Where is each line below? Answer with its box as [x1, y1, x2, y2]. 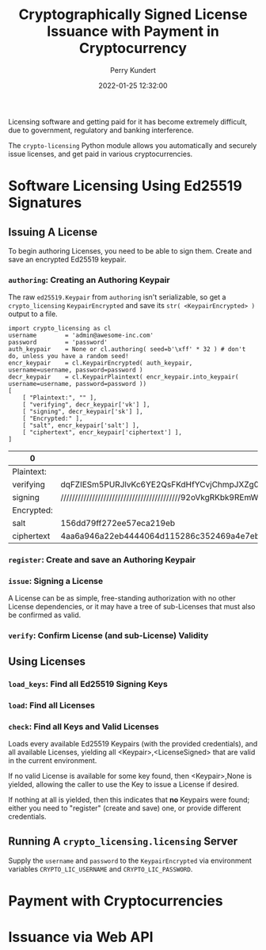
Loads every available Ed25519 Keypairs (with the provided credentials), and [8, 738, 258, 748]
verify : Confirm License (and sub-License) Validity [8, 630, 209, 641]
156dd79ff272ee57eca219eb [60, 517, 176, 528]
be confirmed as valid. [8, 610, 82, 620]
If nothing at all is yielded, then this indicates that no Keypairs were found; [8, 795, 250, 804]
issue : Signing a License [8, 576, 104, 587]
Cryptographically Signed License [18, 6, 248, 24]
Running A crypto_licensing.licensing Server [8, 834, 238, 849]
